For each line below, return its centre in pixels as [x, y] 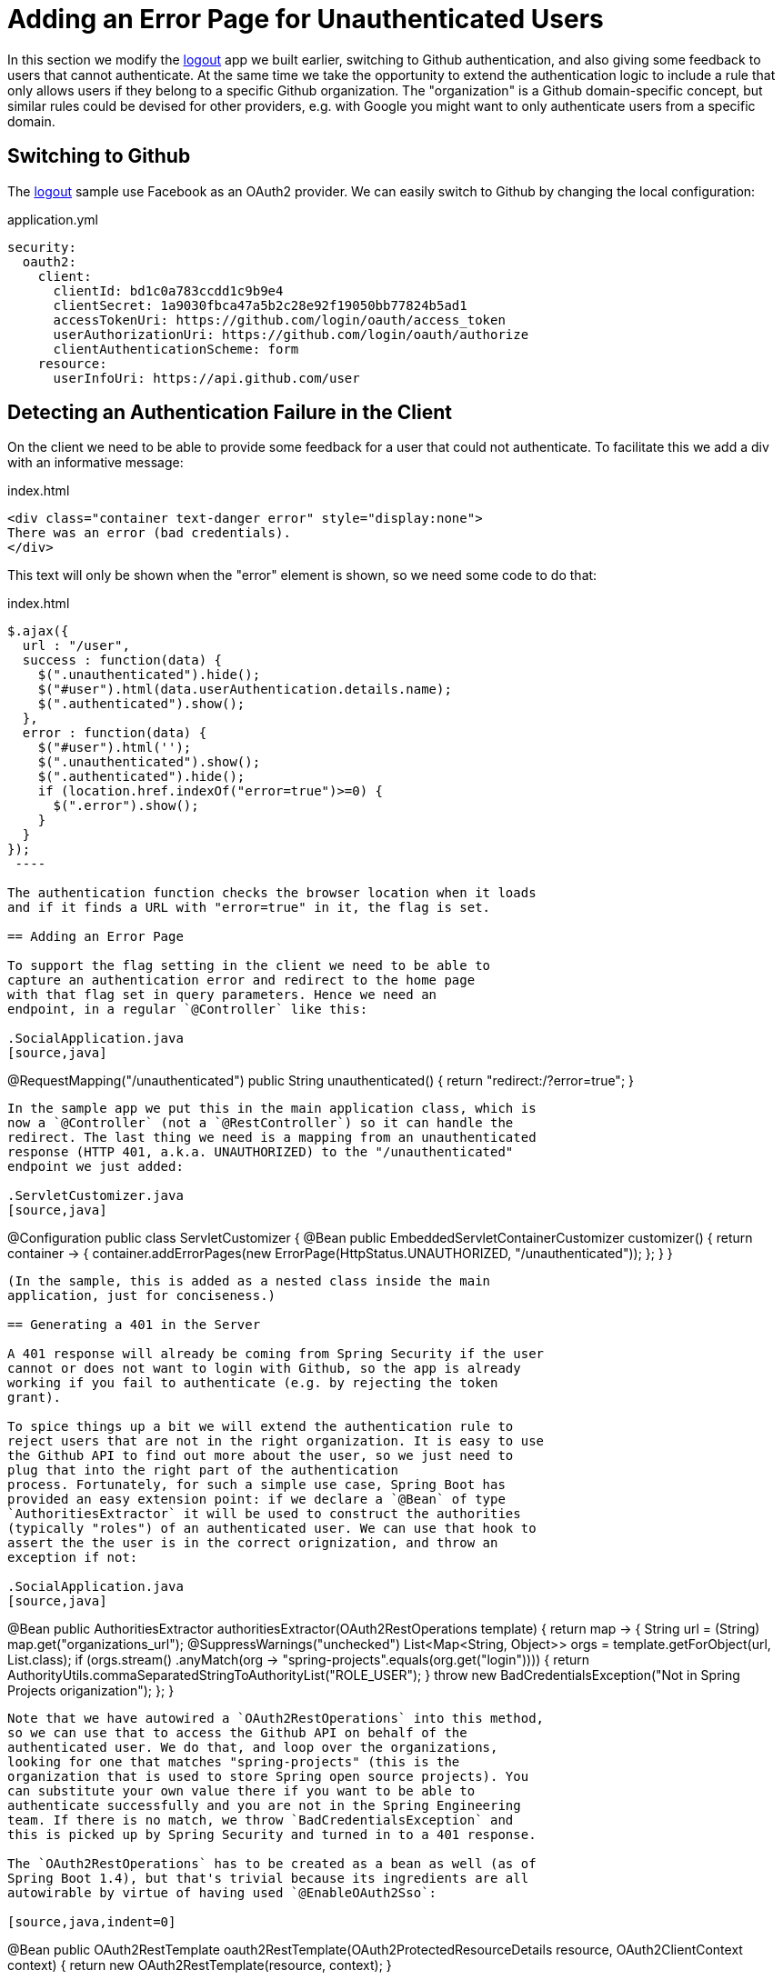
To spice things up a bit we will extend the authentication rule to [261, 1427]
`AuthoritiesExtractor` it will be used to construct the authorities [264, 1514]
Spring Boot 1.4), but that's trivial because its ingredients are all [268, 1879]
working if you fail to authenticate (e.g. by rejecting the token [253, 1383]
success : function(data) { [122, 660]
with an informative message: [95, 463]
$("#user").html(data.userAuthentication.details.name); [245, 690]
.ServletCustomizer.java [95, 1196]
